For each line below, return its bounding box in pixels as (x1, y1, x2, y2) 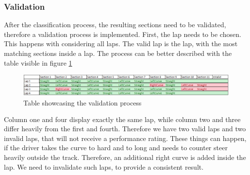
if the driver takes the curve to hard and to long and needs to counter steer (4, 142, 228, 153)
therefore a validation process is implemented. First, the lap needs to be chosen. (4, 29, 241, 39)
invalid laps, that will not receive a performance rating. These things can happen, (4, 133, 247, 143)
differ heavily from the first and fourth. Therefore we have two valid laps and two (4, 123, 246, 134)
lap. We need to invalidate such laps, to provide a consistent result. (4, 161, 204, 172)
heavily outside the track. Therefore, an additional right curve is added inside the (4, 152, 246, 162)
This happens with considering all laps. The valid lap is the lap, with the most (4, 38, 238, 49)
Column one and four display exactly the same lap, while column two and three (4, 114, 241, 124)
